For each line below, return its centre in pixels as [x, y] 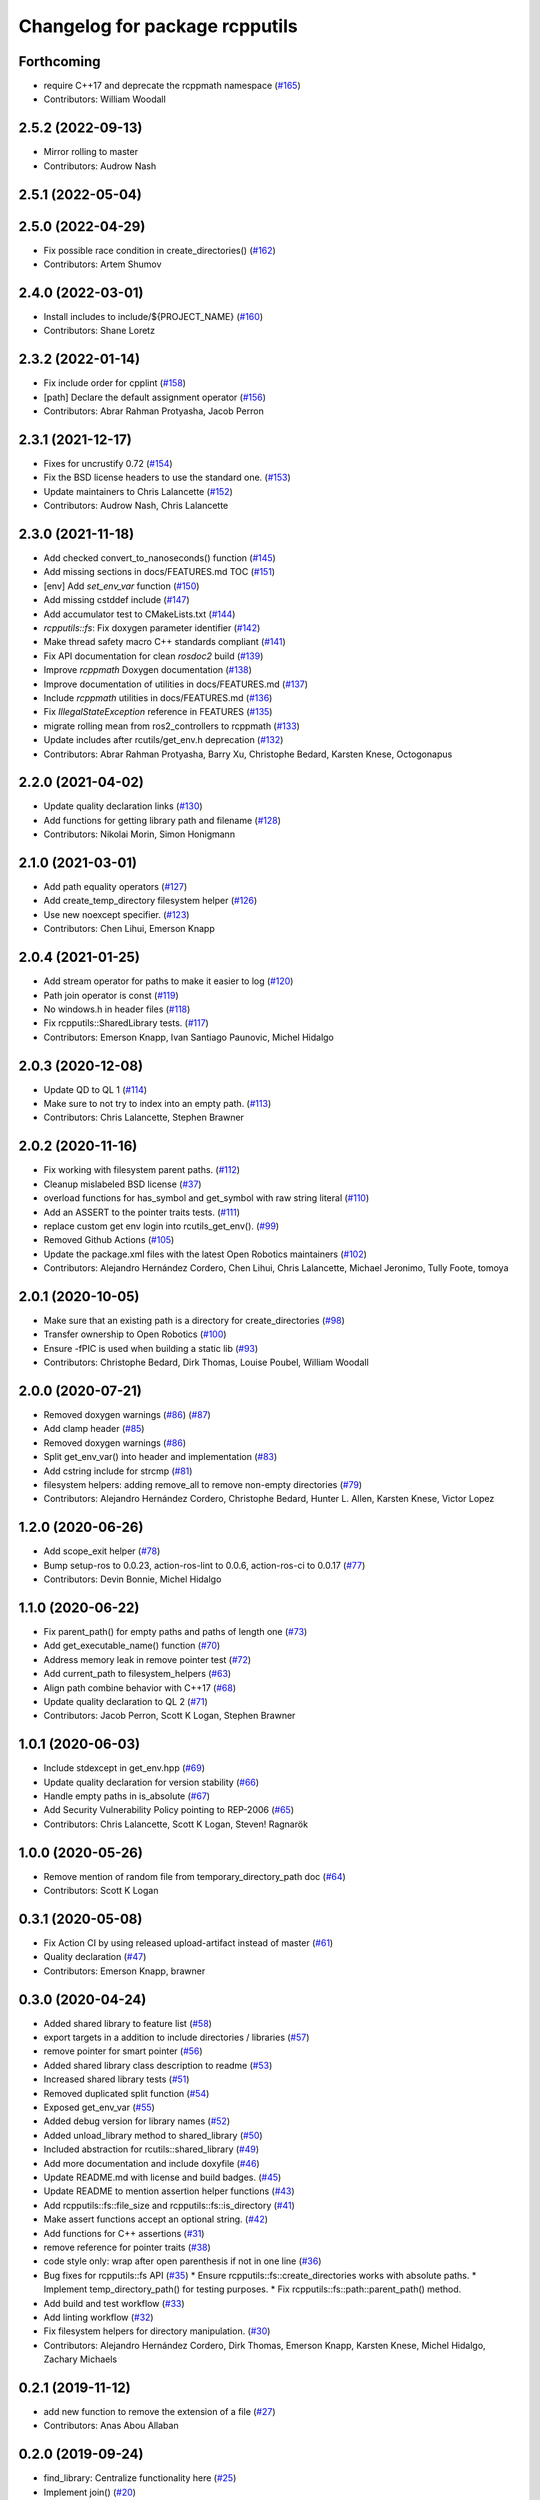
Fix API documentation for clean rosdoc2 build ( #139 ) [153, 656]
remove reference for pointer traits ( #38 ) [127, 2247]
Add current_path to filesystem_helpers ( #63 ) [137, 1674]
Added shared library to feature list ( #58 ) [127, 2023]
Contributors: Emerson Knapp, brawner [124, 1971]
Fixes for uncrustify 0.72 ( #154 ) [108, 463]
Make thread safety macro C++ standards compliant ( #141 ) [165, 642]
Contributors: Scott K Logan [101, 1891]
